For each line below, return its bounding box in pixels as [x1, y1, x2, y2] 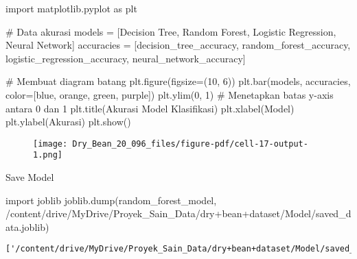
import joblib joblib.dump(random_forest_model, [5, 193, 217, 207]
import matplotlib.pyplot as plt [5, 1, 137, 15]
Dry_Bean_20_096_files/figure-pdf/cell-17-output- [72, 138, 308, 149]
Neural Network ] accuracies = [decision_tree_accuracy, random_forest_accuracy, [5, 38, 351, 52]
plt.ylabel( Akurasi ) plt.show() [5, 114, 131, 129]
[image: [33, 138, 68, 149]
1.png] [33, 150, 62, 160]
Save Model [5, 170, 54, 184]
